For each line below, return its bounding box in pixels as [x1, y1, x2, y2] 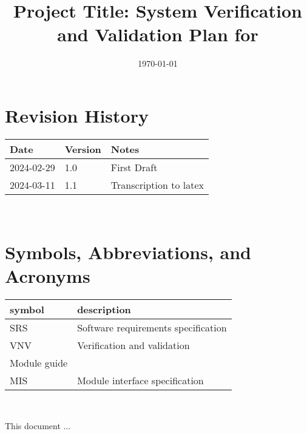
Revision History [5, 103, 149, 127]
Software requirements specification [77, 320, 227, 334]
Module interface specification [77, 373, 204, 387]
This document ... [5, 419, 71, 432]
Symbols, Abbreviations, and [5, 239, 251, 264]
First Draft [110, 160, 158, 174]
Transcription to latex [110, 177, 204, 192]
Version [64, 141, 101, 156]
